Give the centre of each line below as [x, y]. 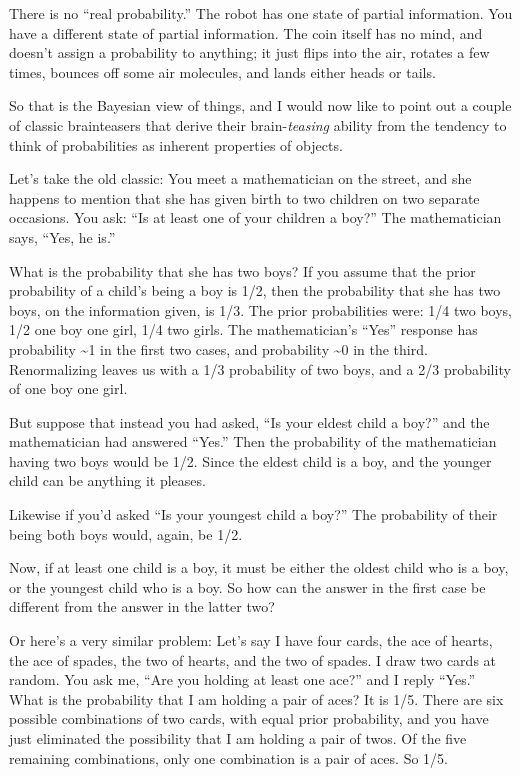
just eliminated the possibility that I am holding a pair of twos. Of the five [238, 738]
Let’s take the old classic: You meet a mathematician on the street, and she [240, 178]
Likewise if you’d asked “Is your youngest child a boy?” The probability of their [253, 514]
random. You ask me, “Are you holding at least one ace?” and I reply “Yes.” [242, 679]
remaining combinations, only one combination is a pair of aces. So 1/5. [228, 757]
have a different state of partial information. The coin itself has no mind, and [246, 32]
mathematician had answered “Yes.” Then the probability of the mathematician [253, 441]
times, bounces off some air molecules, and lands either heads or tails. [222, 71]
